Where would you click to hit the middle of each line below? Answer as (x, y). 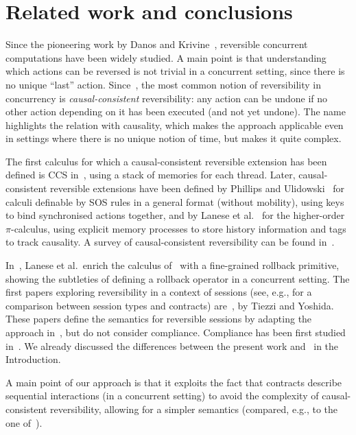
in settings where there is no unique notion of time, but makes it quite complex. (174, 138)
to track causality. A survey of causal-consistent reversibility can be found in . (170, 242)
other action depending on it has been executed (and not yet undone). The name (176, 111)
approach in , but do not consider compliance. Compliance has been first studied (176, 332)
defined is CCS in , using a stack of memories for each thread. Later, (151, 175)
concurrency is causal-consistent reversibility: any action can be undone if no (167, 98)
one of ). (24, 422)
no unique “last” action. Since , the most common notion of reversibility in (163, 84)
